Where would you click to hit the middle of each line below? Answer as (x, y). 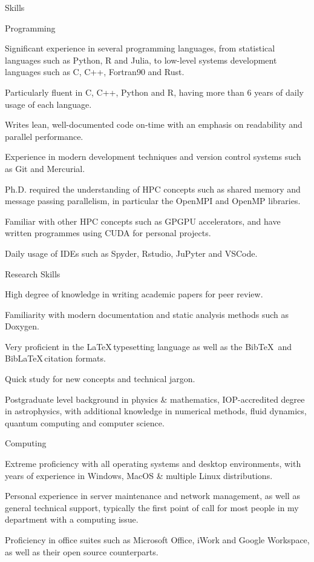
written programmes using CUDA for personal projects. (108, 233)
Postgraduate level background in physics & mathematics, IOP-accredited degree (155, 399)
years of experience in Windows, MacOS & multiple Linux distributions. (139, 475)
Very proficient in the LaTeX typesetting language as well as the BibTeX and (148, 346)
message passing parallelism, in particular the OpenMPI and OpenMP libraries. (153, 201)
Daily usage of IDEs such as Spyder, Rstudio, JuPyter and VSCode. (131, 253)
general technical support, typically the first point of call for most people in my (152, 507)
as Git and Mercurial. (45, 168)
